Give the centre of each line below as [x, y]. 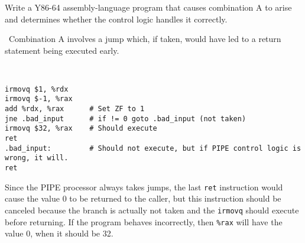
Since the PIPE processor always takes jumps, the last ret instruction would [144, 187]
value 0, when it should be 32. [59, 233]
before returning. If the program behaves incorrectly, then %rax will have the [144, 221]
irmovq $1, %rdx [37, 89]
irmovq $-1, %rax [39, 99]
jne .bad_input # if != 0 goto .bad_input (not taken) [126, 119]
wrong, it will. [37, 158]
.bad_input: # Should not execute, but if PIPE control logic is [153, 148]
